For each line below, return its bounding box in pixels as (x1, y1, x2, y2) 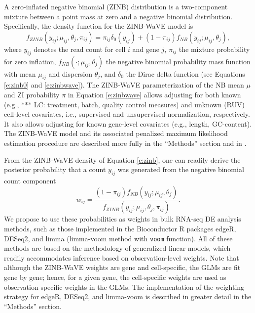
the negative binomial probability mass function (106, 56, 251, 66)
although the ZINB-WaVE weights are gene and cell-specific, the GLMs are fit (4, 262, 241, 272)
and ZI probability (4, 89, 60, 99)
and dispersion (48, 68, 93, 79)
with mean (4, 68, 36, 79)
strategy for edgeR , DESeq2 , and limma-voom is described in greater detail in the (4, 291, 252, 302)
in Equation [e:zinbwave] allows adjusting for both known (68, 89, 241, 99)
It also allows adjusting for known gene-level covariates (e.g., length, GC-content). (4, 118, 252, 129)
